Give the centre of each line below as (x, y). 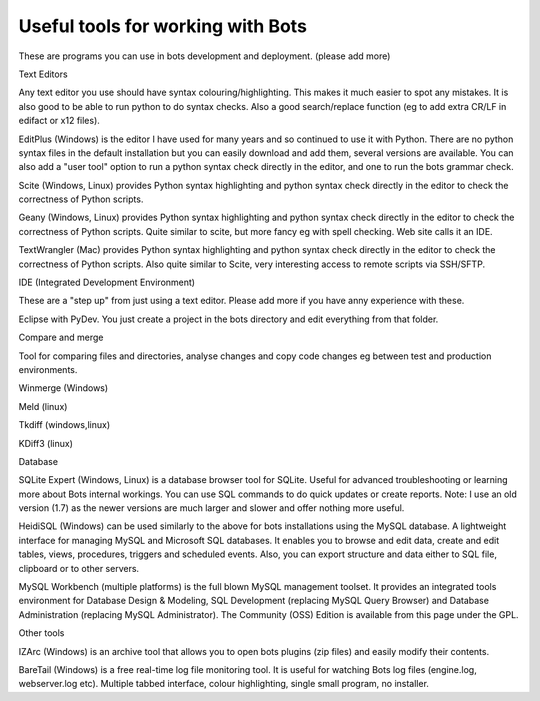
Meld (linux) (43, 406)
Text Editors (43, 74)
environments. (48, 369)
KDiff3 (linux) (46, 443)
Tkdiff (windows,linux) (64, 425)
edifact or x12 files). (59, 121)
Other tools (41, 633)
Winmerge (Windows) (63, 388)
